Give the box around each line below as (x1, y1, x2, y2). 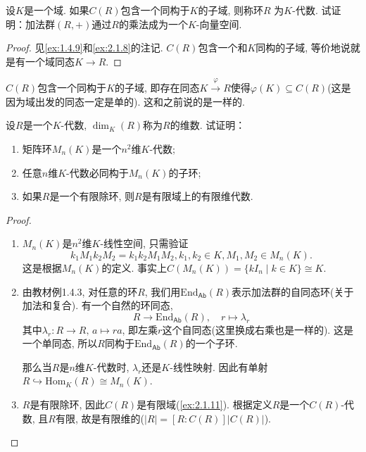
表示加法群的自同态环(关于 (232, 284, 354, 299)
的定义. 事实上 (101, 260, 167, 275)
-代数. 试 (292, 3, 332, 17)
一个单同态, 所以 (22, 336, 98, 351)
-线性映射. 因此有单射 (170, 359, 268, 374)
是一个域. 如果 (23, 3, 89, 17)
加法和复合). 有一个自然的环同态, (22, 298, 173, 313)
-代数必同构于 (66, 165, 129, 180)
